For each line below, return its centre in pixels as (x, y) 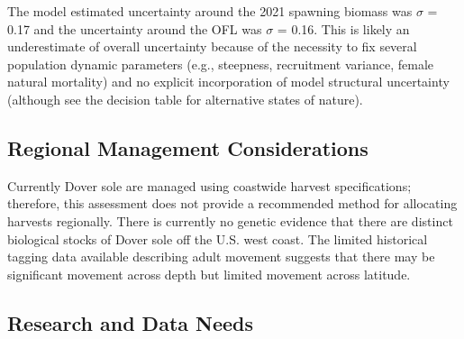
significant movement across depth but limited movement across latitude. (209, 274)
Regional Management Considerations (188, 147)
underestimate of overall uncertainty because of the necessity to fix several (212, 46)
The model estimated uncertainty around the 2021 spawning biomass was (210, 11)
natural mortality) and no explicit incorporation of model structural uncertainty (228, 82)
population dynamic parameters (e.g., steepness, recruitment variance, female (220, 64)
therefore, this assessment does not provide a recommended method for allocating (232, 203)
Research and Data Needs (131, 322)
